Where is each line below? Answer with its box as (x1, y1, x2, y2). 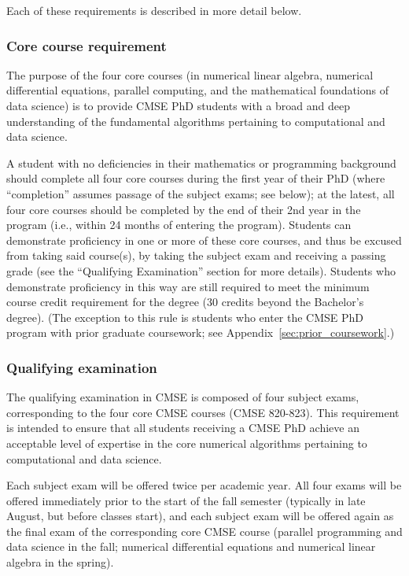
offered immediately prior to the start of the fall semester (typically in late (6, 492, 366, 508)
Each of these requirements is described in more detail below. (6, 2, 302, 18)
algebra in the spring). (6, 554, 114, 570)
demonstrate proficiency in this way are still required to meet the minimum (6, 278, 370, 294)
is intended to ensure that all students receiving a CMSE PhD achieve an (6, 419, 359, 436)
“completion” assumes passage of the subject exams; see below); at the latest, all (6, 185, 395, 201)
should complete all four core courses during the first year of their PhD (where (6, 170, 385, 186)
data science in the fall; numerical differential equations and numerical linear (6, 538, 376, 555)
